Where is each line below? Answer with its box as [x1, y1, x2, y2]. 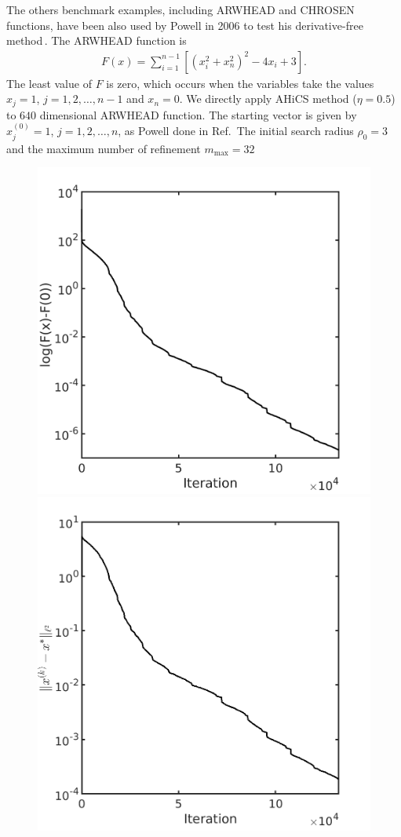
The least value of [6, 75, 92, 91]
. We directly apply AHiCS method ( [179, 90, 357, 107]
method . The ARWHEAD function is [6, 32, 187, 49]
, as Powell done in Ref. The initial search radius [118, 122, 354, 139]
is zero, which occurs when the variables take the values [106, 75, 374, 91]
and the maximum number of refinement [6, 140, 201, 156]
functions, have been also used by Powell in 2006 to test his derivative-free [6, 16, 363, 33]
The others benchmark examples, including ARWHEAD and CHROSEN [6, 2, 355, 17]
